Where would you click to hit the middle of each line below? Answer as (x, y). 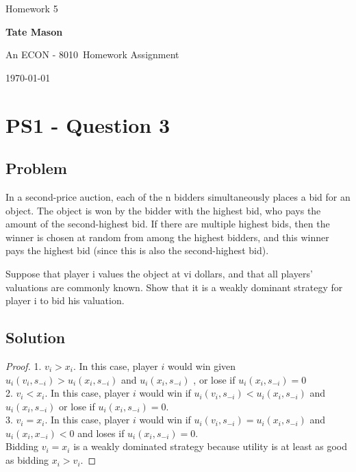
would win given (202, 365)
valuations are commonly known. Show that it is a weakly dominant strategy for (174, 287)
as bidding (27, 460)
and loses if (101, 433)
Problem (36, 168)
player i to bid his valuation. (65, 300)
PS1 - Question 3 (88, 124)
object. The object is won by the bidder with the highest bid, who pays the (163, 210)
